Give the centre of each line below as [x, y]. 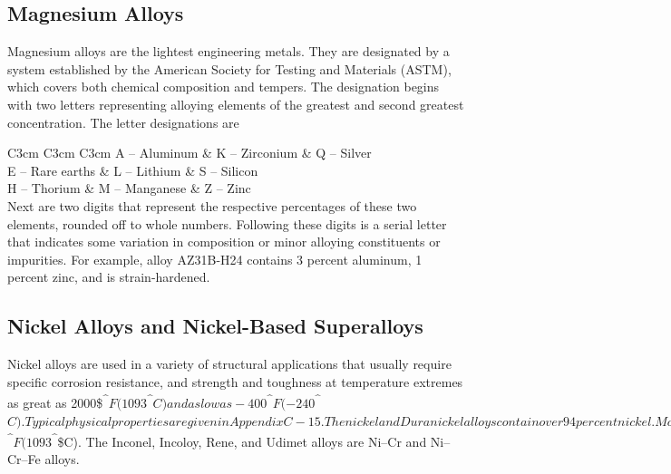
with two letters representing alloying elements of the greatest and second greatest [236, 104]
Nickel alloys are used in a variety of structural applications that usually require [229, 364]
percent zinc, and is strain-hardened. [109, 277]
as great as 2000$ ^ [58, 401]
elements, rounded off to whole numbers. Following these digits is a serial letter [227, 223]
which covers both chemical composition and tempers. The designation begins [224, 87]
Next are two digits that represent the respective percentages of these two [212, 205]
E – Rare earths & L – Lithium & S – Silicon [133, 170]
